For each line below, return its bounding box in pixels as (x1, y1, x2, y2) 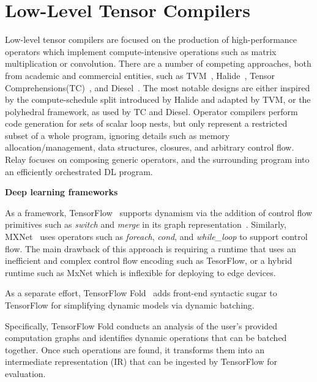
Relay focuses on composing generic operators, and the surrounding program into (5, 153, 310, 166)
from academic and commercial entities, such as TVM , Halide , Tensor (5, 69, 275, 81)
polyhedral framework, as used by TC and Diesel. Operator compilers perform (5, 105, 298, 118)
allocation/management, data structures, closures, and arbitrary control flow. (5, 141, 294, 154)
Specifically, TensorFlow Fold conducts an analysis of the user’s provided (5, 319, 278, 332)
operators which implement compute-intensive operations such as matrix (5, 45, 277, 58)
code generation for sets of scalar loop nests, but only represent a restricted (5, 117, 288, 130)
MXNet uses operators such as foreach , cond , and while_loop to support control (5, 230, 308, 243)
